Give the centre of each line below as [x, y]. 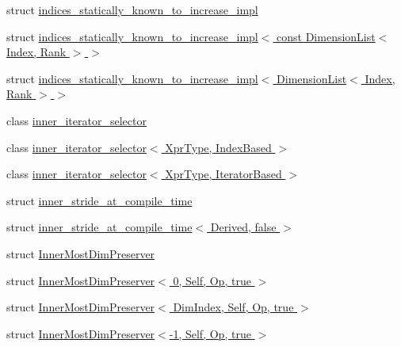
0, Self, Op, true [212, 280]
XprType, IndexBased [218, 147]
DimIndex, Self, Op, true [233, 307]
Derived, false [243, 227]
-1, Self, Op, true [210, 333]
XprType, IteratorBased [223, 174]
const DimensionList [326, 36]
